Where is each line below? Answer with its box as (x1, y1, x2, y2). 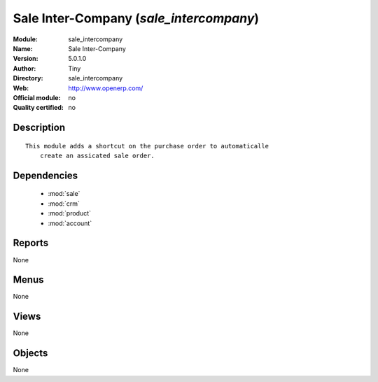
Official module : (13, 93, 61, 101)
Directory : (13, 74, 43, 83)
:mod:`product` (48, 209, 91, 218)
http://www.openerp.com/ (68, 84, 143, 92)
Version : (13, 55, 38, 63)
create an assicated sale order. (39, 152, 155, 160)
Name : (13, 44, 33, 52)
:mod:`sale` (48, 190, 80, 198)
